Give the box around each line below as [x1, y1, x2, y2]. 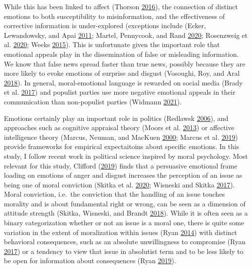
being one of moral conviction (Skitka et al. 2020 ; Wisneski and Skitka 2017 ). [4, 179, 235, 189]
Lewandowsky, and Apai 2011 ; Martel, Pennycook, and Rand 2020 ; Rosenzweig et [4, 30, 248, 40]
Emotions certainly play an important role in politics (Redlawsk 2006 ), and [4, 113, 229, 123]
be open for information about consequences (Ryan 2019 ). [4, 255, 176, 266]
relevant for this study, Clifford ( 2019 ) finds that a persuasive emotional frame [4, 160, 237, 170]
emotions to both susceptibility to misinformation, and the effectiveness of [4, 11, 225, 21]
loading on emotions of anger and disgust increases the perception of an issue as [4, 170, 242, 180]
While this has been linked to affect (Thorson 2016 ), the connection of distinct [4, 1, 238, 11]
